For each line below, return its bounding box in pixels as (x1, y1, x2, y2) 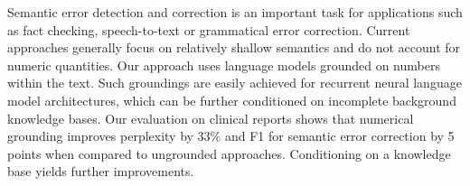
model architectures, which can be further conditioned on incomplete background (7, 90, 456, 109)
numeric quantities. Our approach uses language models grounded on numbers (7, 55, 440, 74)
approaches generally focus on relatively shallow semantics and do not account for (7, 38, 461, 57)
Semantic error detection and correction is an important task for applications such (7, 3, 463, 21)
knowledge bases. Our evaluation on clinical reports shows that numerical (7, 108, 414, 127)
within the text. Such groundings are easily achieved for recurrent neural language (7, 73, 462, 92)
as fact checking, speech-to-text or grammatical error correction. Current (7, 20, 410, 39)
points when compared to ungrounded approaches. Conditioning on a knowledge (7, 144, 451, 163)
